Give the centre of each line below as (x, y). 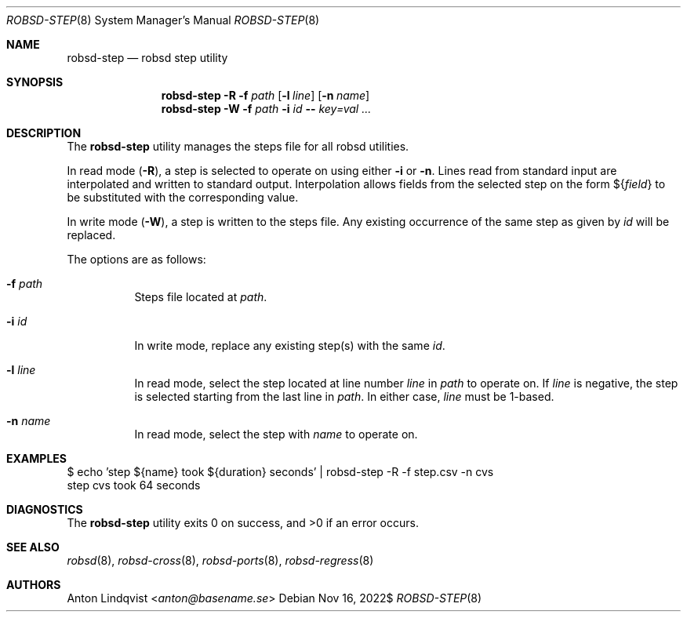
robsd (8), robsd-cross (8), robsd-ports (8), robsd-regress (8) (220, 560)
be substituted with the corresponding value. (183, 197)
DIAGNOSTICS (45, 509)
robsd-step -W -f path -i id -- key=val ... (266, 109)
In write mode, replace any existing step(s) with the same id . (290, 345)
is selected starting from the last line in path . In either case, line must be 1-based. (344, 396)
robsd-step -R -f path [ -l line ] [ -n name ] (265, 95)
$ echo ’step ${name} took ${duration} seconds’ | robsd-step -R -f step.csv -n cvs (280, 472)
